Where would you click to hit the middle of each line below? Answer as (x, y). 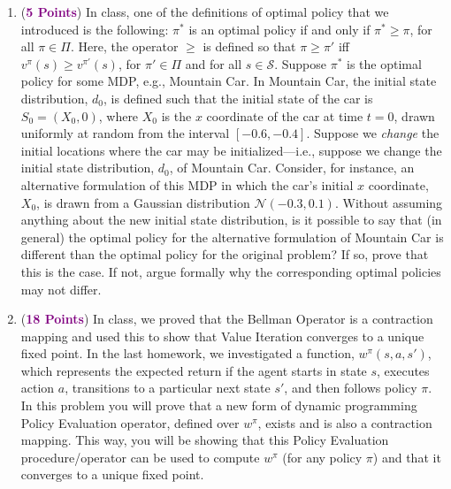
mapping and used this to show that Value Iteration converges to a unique (222, 336)
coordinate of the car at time (285, 115)
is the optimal (384, 63)
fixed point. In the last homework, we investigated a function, (187, 353)
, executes (403, 370)
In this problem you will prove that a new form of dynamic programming (219, 405)
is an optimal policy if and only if (279, 29)
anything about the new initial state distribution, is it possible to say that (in (231, 220)
